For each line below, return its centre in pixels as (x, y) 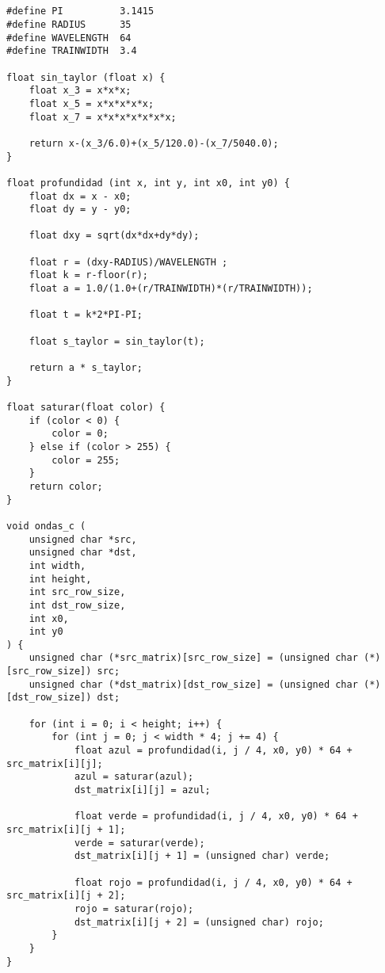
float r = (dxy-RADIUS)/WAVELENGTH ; (128, 262)
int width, (57, 565)
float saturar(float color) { (86, 407)
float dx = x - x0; (80, 196)
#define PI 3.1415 (80, 11)
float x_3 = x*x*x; (80, 91)
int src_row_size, (77, 592)
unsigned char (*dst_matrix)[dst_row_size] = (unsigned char (193, 684)
